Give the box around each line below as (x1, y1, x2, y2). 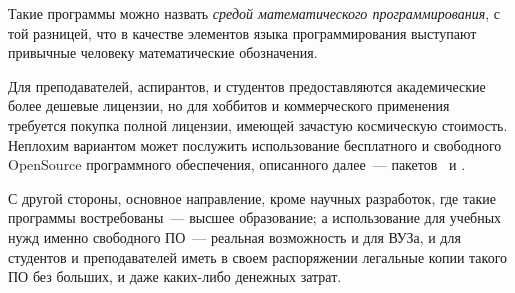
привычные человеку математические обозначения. (8, 42, 318, 63)
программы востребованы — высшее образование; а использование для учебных (8, 207, 502, 228)
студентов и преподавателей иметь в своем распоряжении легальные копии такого (8, 246, 508, 267)
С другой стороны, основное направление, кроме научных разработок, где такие (8, 187, 497, 208)
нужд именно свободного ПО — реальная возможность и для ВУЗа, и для (8, 226, 461, 247)
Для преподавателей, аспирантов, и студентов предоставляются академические (8, 75, 486, 96)
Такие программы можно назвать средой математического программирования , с (8, 3, 500, 23)
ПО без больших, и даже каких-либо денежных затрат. (8, 266, 342, 287)
